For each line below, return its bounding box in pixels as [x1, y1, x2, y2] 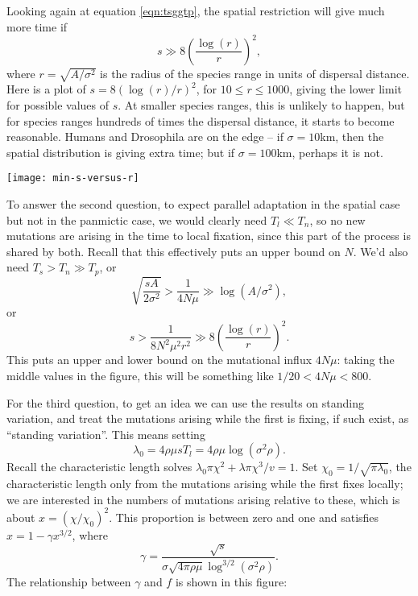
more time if [6, 18, 68, 35]
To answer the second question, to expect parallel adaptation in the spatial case [6, 196, 400, 213]
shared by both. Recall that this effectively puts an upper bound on [6, 242, 341, 259]
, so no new [309, 211, 366, 228]
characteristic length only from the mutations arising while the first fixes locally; [6, 475, 404, 492]
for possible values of [6, 97, 110, 114]
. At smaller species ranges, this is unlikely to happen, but [118, 97, 405, 114]
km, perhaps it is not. [276, 143, 383, 160]
